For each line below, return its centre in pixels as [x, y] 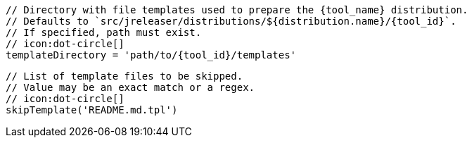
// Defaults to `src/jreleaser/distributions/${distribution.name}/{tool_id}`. [231, 21]
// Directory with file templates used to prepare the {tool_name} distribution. [237, 10]
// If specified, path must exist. [104, 32]
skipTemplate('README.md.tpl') [92, 110]
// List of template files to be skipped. [125, 76]
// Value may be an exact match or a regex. [130, 87]
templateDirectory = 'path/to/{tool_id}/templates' [151, 55]
